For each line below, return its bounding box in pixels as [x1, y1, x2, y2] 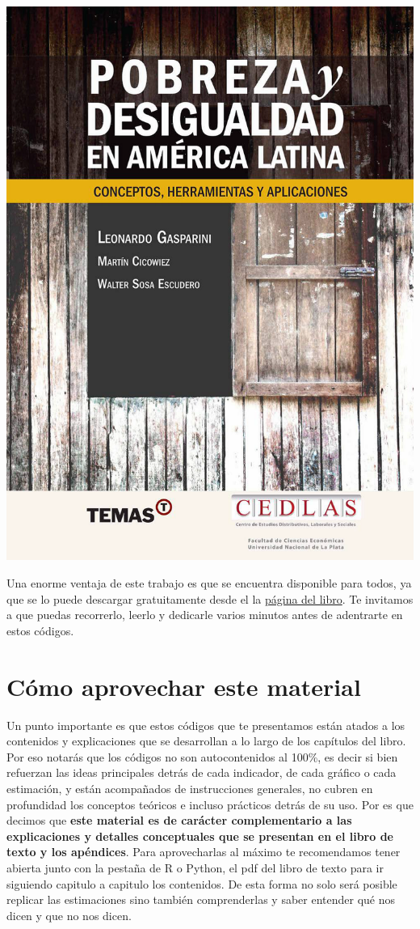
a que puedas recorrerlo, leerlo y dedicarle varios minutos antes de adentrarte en [6, 606, 403, 623]
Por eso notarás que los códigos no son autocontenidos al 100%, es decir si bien [6, 748, 398, 765]
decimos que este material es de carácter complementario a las [6, 812, 352, 829]
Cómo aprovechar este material [6, 669, 361, 702]
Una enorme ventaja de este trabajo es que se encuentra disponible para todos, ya [6, 575, 412, 592]
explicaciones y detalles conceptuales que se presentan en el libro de [6, 827, 393, 844]
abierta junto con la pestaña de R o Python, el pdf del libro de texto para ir [6, 859, 384, 876]
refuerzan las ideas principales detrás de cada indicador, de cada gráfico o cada [6, 764, 397, 781]
